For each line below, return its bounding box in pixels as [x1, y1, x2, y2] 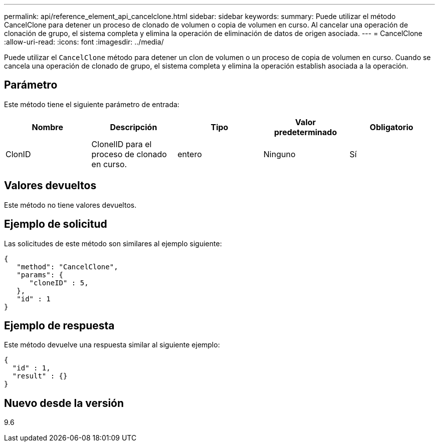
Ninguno [263, 149, 296, 159]
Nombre [32, 122, 63, 132]
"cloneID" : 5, [29, 278, 89, 287]
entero [177, 149, 202, 159]
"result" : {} [12, 372, 68, 380]
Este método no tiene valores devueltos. [4, 200, 137, 209]
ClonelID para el [91, 139, 152, 149]
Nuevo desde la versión [4, 396, 124, 409]
